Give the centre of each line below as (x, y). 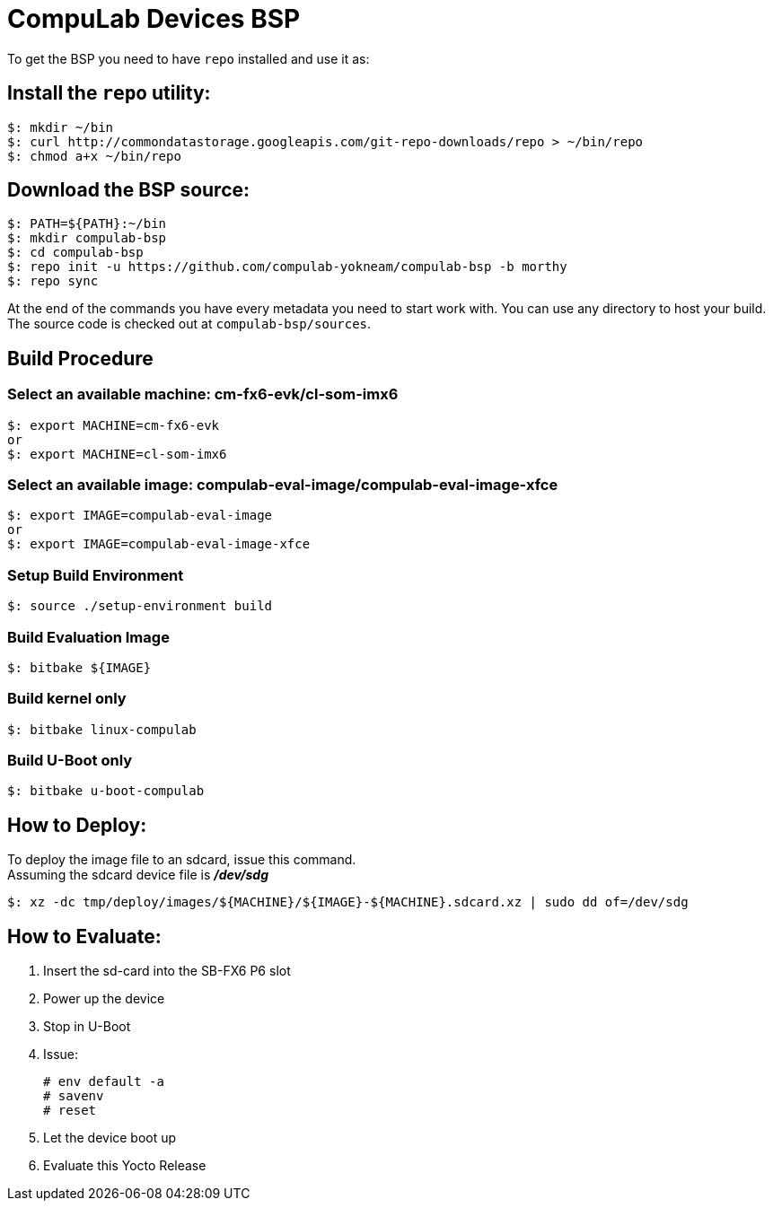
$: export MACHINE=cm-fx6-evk (114, 425)
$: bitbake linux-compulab (102, 729)
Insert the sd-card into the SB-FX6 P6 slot (167, 971)
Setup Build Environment (96, 575)
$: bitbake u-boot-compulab (106, 791)
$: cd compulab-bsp (75, 253)
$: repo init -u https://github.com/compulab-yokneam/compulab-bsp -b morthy (287, 267)
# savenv (74, 1096)
